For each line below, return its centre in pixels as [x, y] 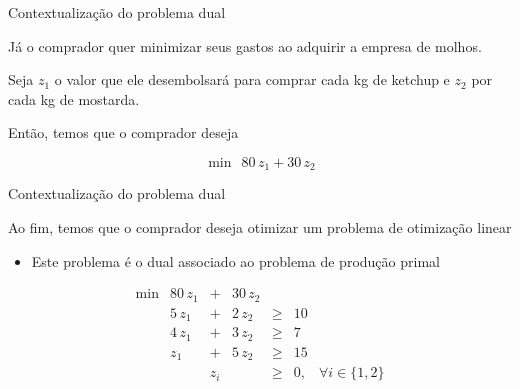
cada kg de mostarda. [74, 98]
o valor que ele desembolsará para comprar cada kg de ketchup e [252, 79]
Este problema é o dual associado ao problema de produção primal [235, 260]
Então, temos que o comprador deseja [123, 132]
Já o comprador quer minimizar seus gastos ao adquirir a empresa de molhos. [245, 45]
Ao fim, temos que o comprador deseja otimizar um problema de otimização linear [260, 227]
